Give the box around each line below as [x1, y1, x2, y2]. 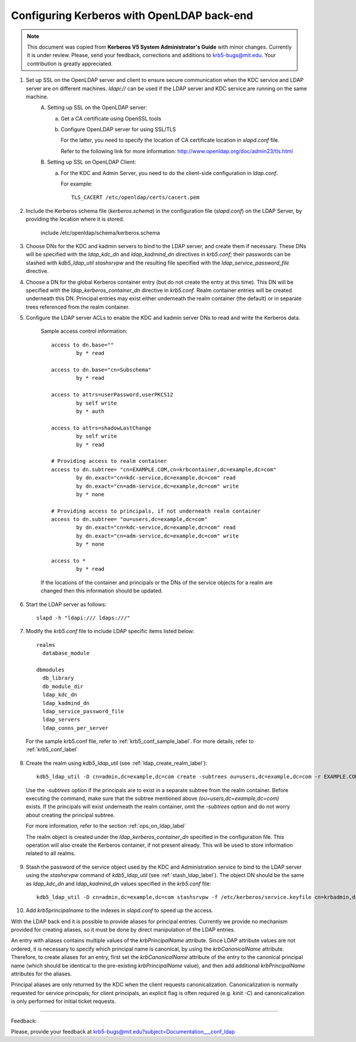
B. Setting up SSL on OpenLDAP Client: [40, 158, 136, 166]
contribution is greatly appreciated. [27, 60, 113, 67]
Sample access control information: [40, 328, 128, 335]
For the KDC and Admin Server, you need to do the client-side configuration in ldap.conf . [61, 169, 278, 176]
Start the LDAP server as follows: [26, 601, 107, 608]
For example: [61, 180, 93, 188]
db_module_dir [42, 683, 84, 690]
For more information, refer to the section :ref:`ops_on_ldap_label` [26, 822, 186, 830]
